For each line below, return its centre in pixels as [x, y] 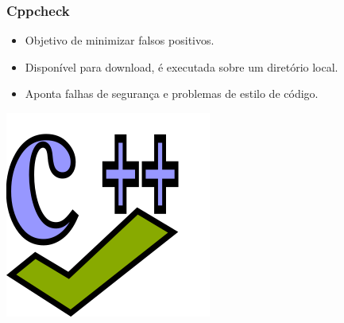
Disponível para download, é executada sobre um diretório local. [182, 66]
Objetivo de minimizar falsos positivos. [120, 40]
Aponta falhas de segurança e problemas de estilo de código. [172, 93]
